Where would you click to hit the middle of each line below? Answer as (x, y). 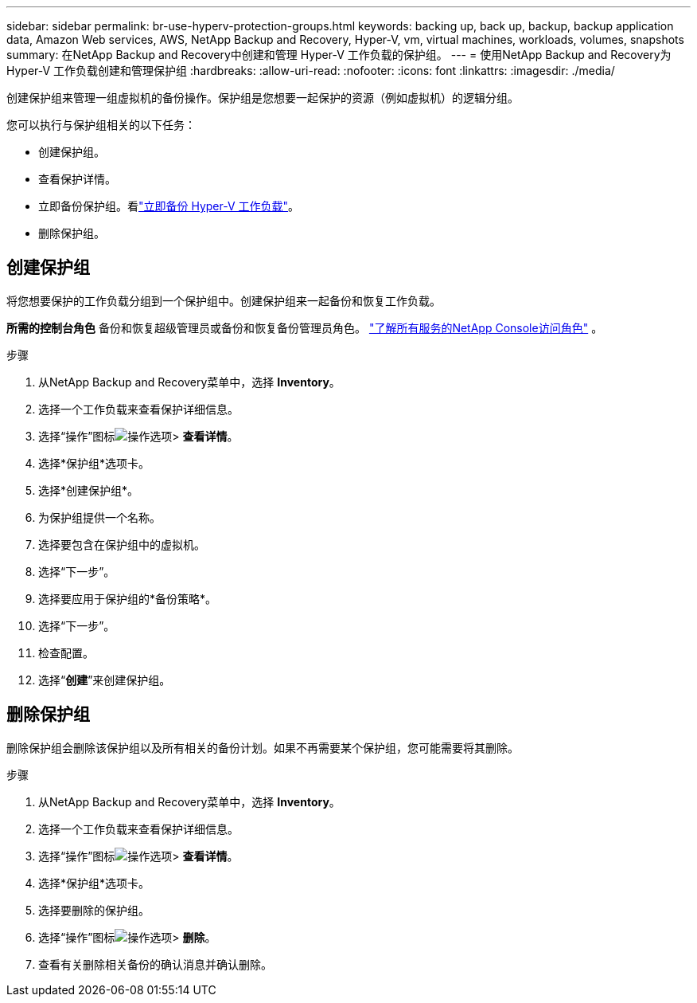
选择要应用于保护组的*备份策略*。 (128, 598)
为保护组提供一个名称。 (99, 517)
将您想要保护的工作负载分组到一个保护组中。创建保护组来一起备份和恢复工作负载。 (224, 300)
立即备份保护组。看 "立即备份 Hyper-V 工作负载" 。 (169, 206)
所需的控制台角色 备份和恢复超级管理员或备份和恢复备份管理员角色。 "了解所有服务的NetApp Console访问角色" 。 (305, 327)
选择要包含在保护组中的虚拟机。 (122, 544)
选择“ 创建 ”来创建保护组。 (105, 680)
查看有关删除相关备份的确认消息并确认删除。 (155, 964)
